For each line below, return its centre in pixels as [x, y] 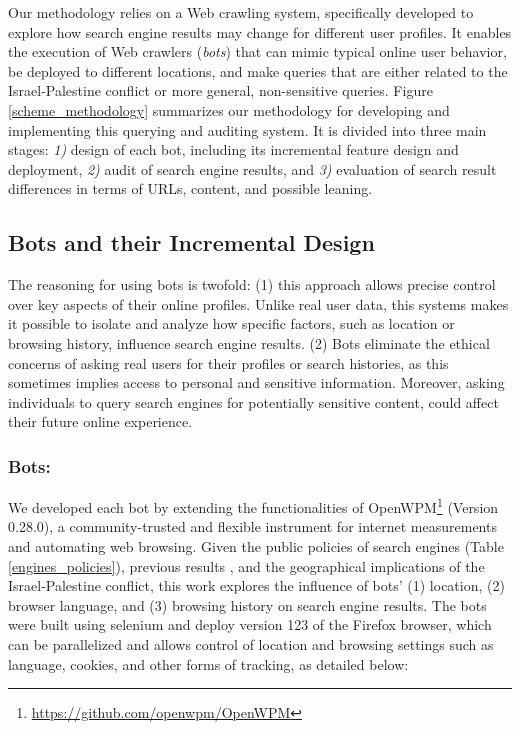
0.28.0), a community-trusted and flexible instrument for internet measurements [252, 526]
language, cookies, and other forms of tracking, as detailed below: [208, 663]
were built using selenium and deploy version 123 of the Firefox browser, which [250, 624]
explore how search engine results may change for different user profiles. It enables [260, 31]
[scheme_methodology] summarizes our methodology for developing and [229, 109]
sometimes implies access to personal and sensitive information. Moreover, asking [256, 382]
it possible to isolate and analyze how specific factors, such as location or [231, 323]
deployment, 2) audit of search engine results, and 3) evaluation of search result [252, 168]
